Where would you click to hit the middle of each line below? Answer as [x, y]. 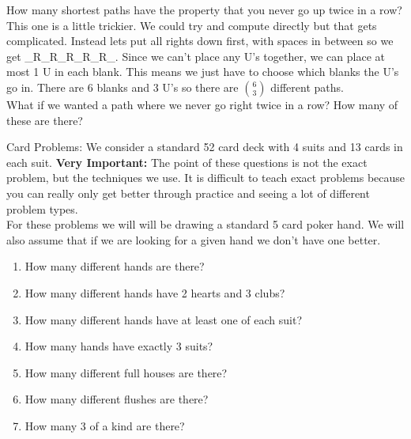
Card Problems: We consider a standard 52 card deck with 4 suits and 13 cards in [205, 147]
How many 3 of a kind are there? [105, 425]
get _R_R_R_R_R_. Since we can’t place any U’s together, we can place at [196, 56]
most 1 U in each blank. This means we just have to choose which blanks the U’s [203, 72]
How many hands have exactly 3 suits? [119, 346]
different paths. [307, 87]
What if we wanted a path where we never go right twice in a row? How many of [202, 104]
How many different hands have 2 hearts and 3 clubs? [155, 292]
